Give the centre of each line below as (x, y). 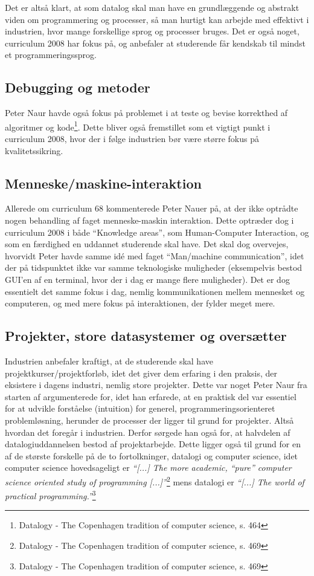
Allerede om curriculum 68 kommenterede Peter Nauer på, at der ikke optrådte (152, 208)
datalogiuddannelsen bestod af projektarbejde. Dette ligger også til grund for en (153, 444)
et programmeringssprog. (51, 55)
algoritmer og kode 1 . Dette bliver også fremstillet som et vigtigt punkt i (138, 126)
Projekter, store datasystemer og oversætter (146, 336)
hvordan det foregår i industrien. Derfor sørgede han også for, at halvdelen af (148, 432)
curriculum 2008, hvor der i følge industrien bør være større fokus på (132, 139)
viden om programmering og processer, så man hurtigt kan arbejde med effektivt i (157, 19)
